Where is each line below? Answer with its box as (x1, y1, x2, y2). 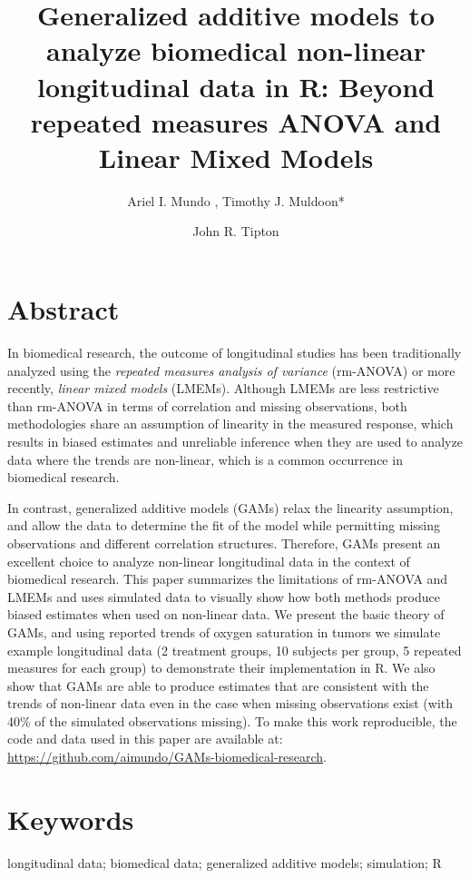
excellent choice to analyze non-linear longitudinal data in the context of (7, 551, 410, 570)
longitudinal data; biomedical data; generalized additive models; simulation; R (7, 853, 442, 872)
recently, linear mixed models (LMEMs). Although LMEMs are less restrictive (7, 379, 439, 398)
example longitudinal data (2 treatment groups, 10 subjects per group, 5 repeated (7, 640, 462, 659)
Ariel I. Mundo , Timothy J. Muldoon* (127, 191, 345, 210)
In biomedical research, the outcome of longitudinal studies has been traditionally (7, 343, 462, 361)
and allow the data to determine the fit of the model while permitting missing (7, 516, 441, 535)
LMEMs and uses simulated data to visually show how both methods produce (7, 587, 440, 606)
